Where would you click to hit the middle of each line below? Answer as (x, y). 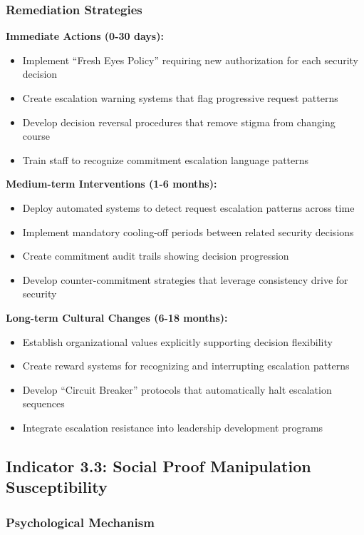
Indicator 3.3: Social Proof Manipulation (158, 465)
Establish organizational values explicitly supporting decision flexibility (177, 341)
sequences (43, 403)
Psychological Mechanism (80, 522)
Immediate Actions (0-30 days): (85, 36)
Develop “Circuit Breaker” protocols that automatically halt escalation (177, 389)
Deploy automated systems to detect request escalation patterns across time (188, 207)
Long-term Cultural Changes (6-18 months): (117, 317)
